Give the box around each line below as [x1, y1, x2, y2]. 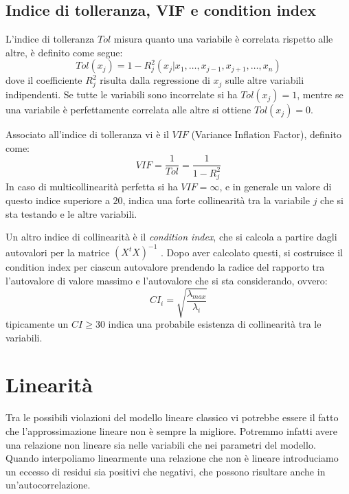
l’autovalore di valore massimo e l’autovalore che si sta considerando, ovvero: [5, 273, 328, 287]
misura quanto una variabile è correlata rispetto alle [113, 32, 333, 46]
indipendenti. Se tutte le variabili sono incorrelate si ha [5, 87, 238, 102]
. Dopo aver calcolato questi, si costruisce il [161, 245, 344, 259]
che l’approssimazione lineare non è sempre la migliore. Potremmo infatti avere [5, 423, 337, 438]
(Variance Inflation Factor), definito [191, 127, 341, 142]
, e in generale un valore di [219, 179, 332, 194]
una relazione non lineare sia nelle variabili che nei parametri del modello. [5, 437, 316, 451]
